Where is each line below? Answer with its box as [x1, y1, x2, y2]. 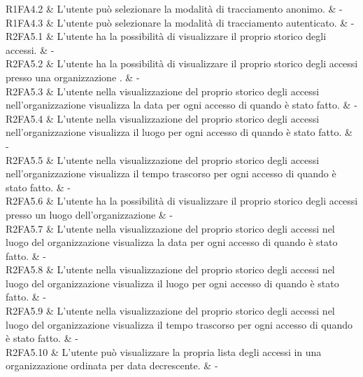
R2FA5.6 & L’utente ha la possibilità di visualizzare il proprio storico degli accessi [6, 193, 358, 208]
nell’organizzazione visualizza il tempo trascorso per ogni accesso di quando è [6, 166, 336, 181]
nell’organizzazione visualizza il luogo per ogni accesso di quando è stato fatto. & [6, 125, 353, 139]
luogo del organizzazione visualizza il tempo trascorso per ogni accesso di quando [6, 317, 353, 331]
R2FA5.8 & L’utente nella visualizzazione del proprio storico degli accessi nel [6, 262, 335, 277]
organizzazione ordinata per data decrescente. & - [6, 358, 218, 373]
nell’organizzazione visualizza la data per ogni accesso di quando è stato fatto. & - [6, 97, 357, 112]
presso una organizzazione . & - [6, 69, 140, 84]
